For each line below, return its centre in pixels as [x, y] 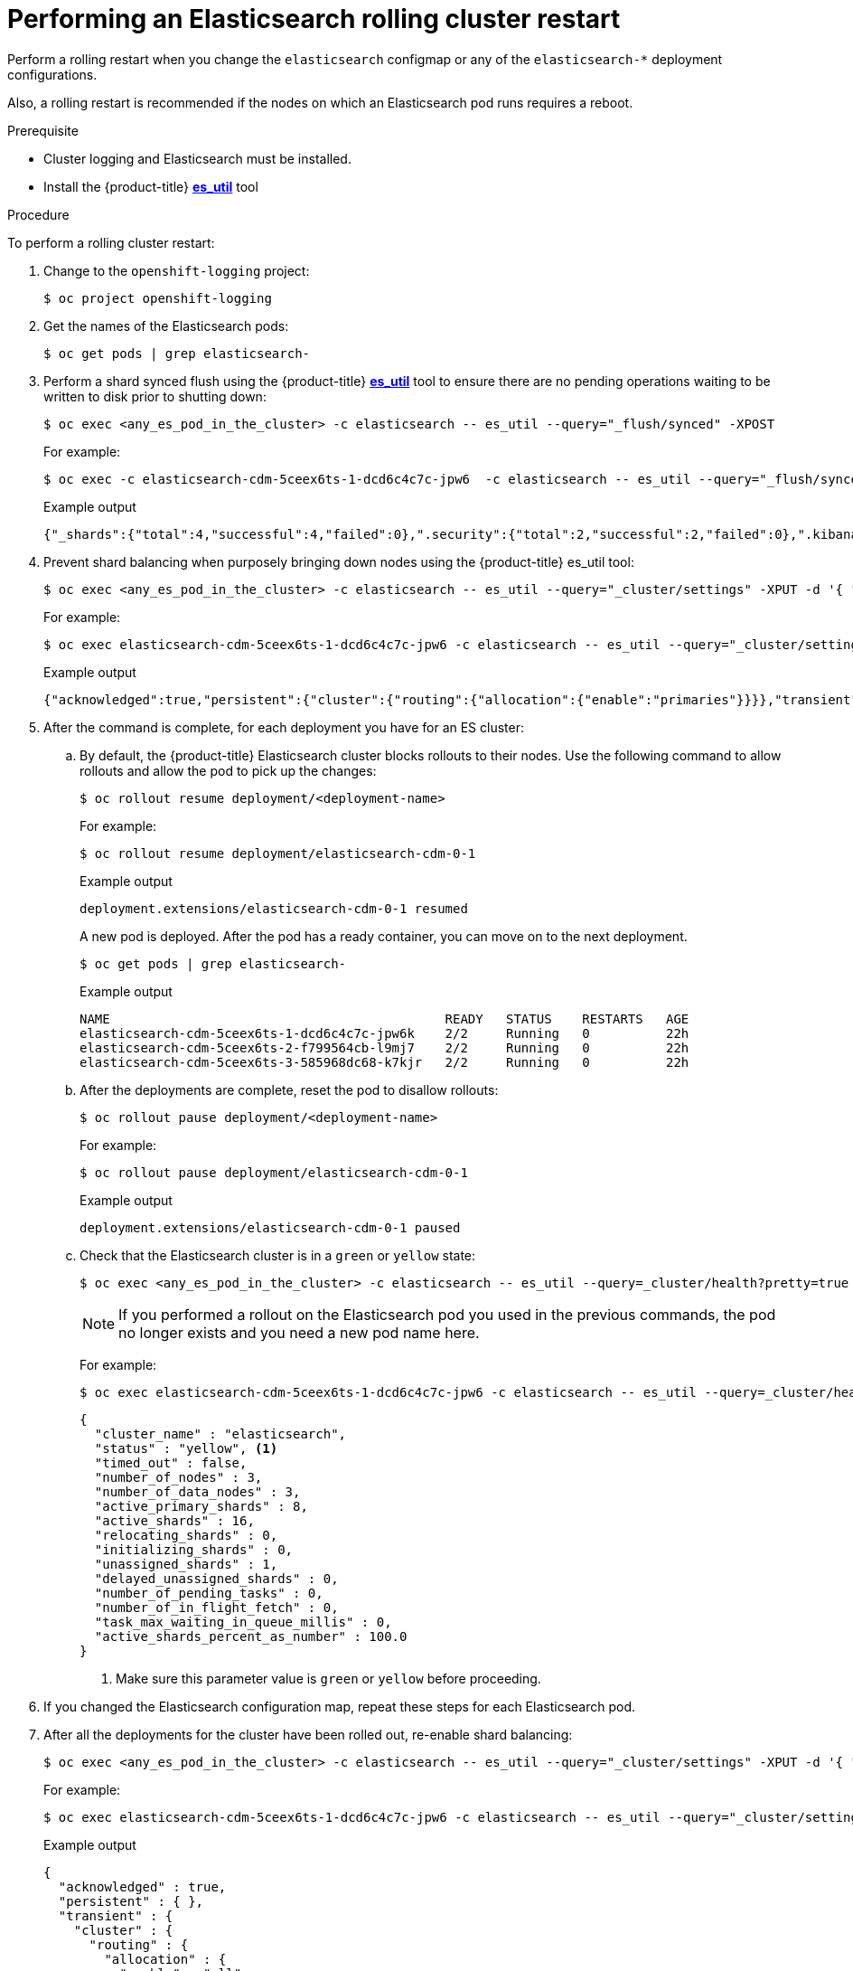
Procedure [38, 214]
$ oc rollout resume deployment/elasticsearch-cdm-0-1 [278, 853]
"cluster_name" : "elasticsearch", [220, 1433]
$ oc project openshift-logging [158, 298]
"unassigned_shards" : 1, [186, 1564]
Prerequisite [43, 130]
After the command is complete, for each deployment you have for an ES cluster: [284, 727]
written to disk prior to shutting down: [155, 396]
